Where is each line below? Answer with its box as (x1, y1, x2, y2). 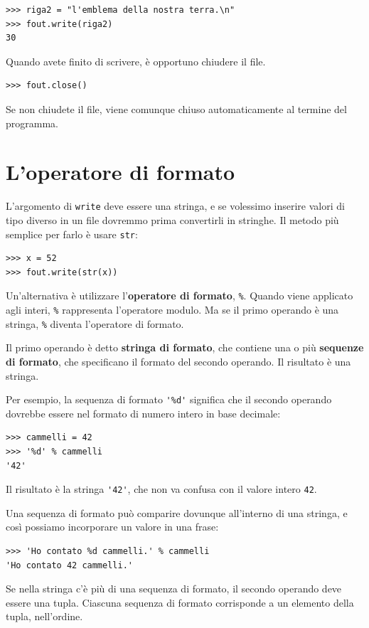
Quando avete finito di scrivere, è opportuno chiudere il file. (6, 53, 266, 68)
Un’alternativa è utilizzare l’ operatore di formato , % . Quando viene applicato (6, 288, 353, 303)
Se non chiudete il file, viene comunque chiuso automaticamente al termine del (6, 101, 347, 116)
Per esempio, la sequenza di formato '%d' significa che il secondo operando (6, 392, 332, 407)
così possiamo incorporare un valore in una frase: (6, 519, 219, 534)
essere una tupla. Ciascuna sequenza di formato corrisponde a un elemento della (6, 595, 354, 610)
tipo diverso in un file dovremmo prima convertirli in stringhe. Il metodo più (6, 212, 339, 227)
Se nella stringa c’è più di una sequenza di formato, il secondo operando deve (6, 581, 342, 596)
